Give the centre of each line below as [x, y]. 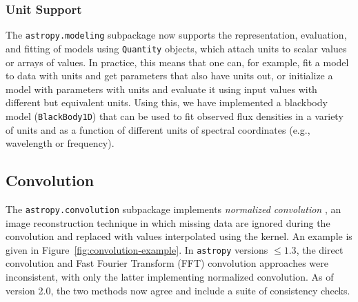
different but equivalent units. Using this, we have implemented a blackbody [167, 102]
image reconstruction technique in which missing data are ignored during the [168, 222]
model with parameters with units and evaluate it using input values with [161, 89]
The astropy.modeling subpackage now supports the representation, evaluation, [176, 35]
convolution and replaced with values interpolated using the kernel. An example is [179, 236]
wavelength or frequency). [60, 143]
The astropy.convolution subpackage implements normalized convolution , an [173, 209]
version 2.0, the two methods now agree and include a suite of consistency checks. [178, 290]
